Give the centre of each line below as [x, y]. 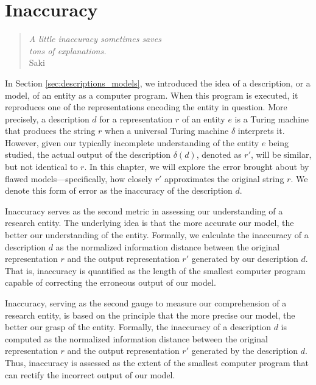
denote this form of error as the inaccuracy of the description [119, 190]
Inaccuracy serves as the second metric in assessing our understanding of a [144, 210]
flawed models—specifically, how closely [79, 178]
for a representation [136, 118]
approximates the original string [224, 178]
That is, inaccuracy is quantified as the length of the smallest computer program [155, 270]
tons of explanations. [68, 50]
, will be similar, [281, 154]
